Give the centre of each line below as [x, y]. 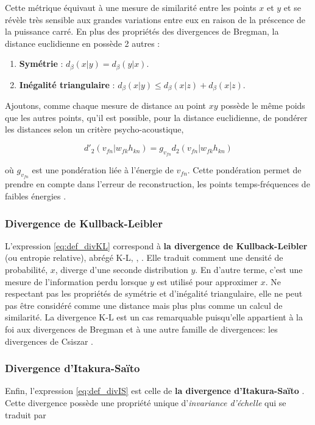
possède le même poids [263, 105]
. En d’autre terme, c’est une [249, 270]
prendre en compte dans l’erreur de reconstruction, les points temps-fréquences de [157, 184]
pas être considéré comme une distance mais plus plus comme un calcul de [144, 305]
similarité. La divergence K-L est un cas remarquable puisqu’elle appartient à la [154, 317]
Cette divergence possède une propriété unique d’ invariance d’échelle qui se [146, 403]
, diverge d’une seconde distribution [122, 270]
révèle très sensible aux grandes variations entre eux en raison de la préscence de [155, 19]
